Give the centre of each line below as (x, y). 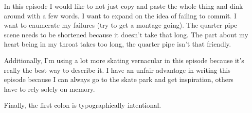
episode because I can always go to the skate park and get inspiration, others (119, 79)
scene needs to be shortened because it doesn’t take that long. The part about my (126, 34)
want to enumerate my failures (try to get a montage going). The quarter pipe (121, 25)
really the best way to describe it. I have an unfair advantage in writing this (117, 70)
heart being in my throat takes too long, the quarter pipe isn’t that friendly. (117, 44)
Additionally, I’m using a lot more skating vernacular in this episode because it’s (124, 60)
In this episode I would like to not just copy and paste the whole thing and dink (124, 6)
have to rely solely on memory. (50, 89)
